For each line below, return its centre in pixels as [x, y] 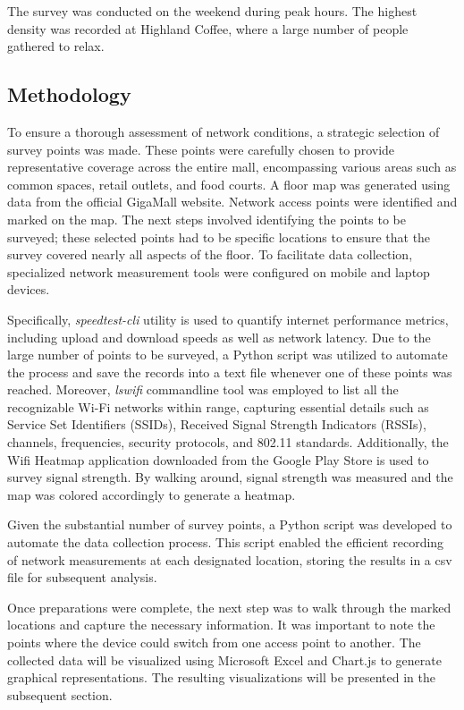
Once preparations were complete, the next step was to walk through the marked [229, 607]
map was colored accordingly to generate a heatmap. [152, 494]
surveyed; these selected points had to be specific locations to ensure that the [219, 237]
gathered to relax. [56, 46]
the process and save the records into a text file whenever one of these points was [230, 372]
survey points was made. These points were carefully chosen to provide [201, 149]
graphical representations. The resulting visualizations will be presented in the [222, 677]
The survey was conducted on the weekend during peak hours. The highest [212, 11]
